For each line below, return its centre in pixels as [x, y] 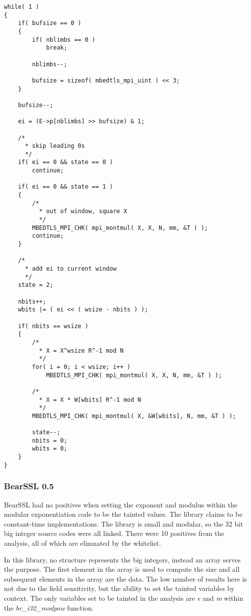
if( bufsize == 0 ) [50, 23]
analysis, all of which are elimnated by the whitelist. [83, 543]
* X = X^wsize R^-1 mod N [81, 350]
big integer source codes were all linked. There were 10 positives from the [114, 533]
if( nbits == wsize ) [53, 326]
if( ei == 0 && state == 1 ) [65, 187]
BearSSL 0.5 [29, 486]
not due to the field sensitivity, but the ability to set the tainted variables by [119, 588]
